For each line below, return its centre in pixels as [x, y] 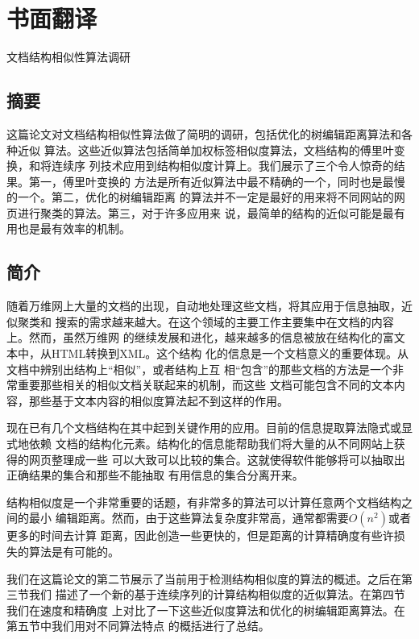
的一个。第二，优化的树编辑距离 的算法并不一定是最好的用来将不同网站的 [200, 197]
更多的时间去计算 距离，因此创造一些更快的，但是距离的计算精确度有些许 [200, 535]
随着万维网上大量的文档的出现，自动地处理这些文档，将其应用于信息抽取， [204, 306]
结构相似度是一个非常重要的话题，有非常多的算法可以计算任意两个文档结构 [204, 502]
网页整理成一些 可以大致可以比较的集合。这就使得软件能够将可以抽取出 [217, 459]
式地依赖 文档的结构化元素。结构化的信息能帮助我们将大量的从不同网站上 [200, 444]
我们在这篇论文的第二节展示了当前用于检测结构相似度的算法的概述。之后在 [204, 578]
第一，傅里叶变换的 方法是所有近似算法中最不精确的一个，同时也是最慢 [217, 181]
